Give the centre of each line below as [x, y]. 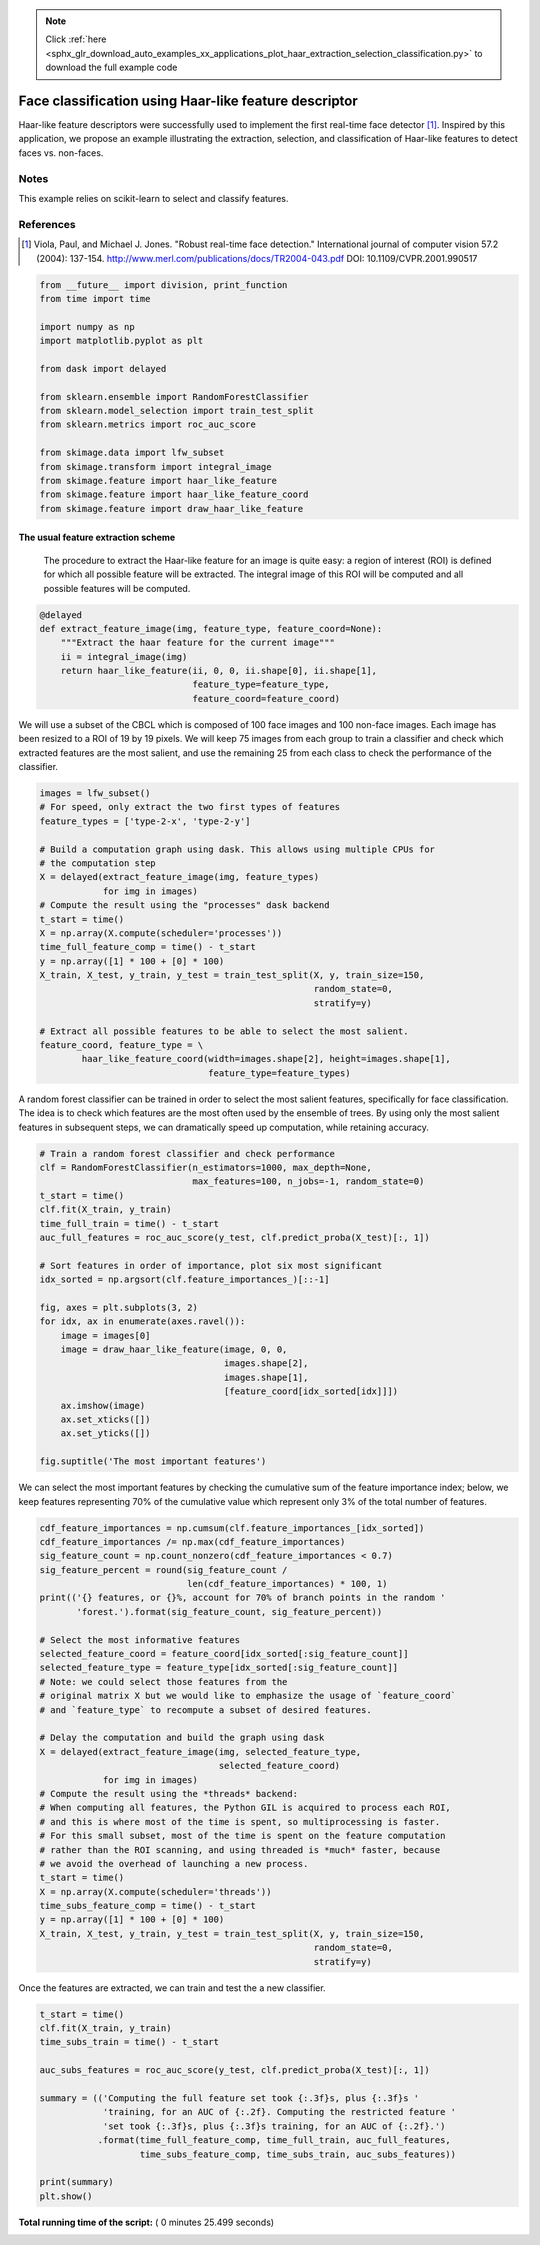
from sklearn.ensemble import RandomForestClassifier [174, 396]
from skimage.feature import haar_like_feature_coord [174, 494]
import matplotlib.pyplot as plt [121, 341]
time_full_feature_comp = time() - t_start [148, 947]
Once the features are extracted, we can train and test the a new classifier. [172, 1987]
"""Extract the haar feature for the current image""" [197, 643]
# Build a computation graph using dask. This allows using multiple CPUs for [237, 849]
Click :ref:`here [76, 39]
